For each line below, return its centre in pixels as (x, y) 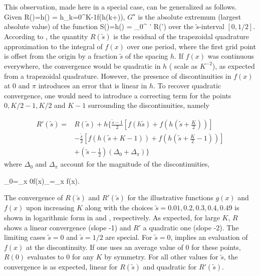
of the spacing (147, 56)
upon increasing (50, 208)
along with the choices (119, 208)
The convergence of (34, 197)
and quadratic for (170, 266)
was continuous (231, 56)
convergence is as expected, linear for (61, 266)
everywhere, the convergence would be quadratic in (82, 65)
